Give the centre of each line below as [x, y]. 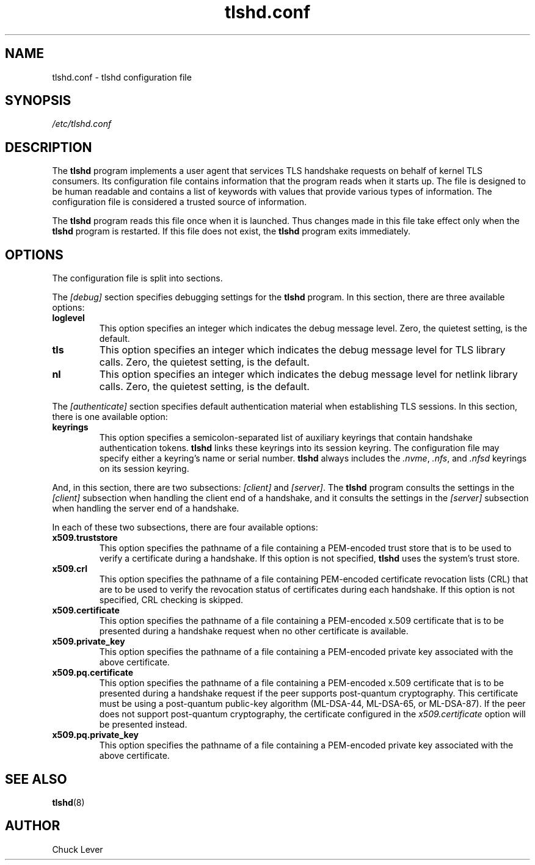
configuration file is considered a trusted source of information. [180, 202]
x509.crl [70, 569]
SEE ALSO [36, 779]
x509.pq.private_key [95, 735]
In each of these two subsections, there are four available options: [185, 527]
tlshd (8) [68, 802]
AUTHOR [33, 826]
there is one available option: [110, 417]
